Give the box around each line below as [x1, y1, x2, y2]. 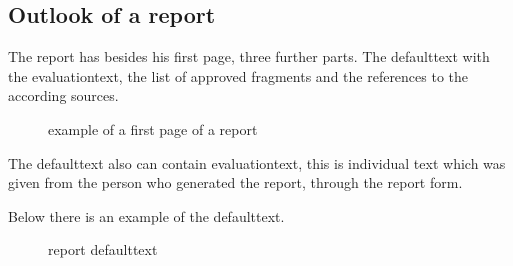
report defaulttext [48, 239, 158, 260]
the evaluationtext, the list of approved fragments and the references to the [8, 65, 469, 86]
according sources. [8, 85, 119, 106]
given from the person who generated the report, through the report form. [8, 172, 463, 193]
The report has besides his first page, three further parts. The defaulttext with [8, 46, 490, 67]
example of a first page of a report [48, 118, 258, 139]
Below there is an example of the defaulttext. [8, 205, 285, 226]
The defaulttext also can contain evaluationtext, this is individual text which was [8, 152, 506, 173]
